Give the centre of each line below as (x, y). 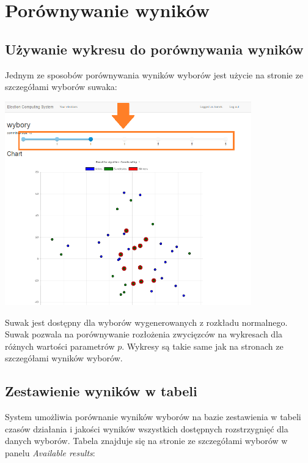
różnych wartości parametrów (60, 346)
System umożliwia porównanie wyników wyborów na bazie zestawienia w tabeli (153, 417)
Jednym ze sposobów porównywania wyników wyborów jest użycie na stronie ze (154, 74)
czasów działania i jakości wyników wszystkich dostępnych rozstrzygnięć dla (147, 428)
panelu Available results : (50, 452)
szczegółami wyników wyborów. (64, 358)
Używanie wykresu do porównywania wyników (154, 49)
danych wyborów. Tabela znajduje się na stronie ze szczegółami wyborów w (146, 441)
